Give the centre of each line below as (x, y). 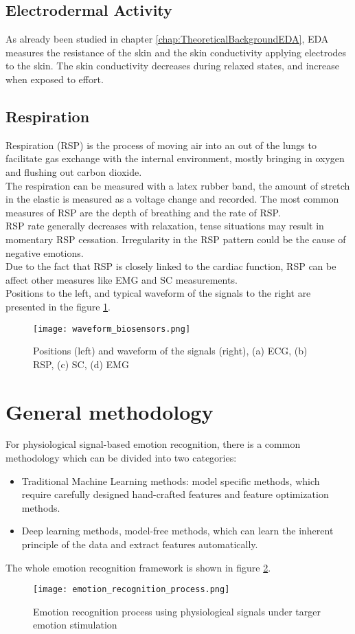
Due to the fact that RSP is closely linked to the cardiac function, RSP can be (171, 266)
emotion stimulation (75, 625)
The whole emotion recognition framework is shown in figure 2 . (138, 567)
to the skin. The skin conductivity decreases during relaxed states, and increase (173, 66)
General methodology (110, 411)
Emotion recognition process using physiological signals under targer (177, 611)
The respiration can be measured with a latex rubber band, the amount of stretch (178, 185)
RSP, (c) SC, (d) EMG (81, 364)
